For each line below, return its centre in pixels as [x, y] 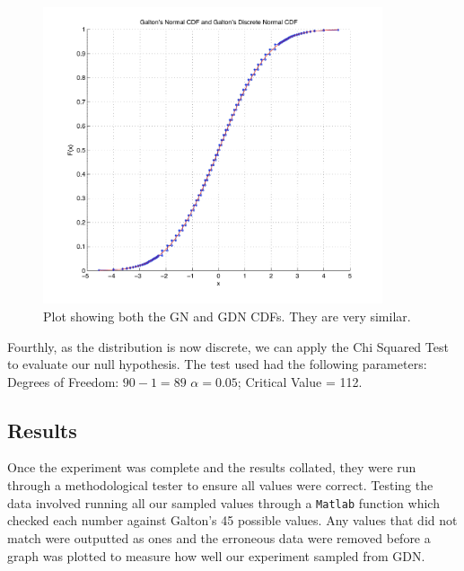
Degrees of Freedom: [63, 381]
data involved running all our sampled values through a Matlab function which [223, 502]
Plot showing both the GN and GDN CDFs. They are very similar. [227, 316]
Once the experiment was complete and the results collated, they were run [212, 467]
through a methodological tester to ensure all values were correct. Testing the [220, 485]
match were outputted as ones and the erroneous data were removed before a [219, 537]
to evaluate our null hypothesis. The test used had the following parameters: [217, 364]
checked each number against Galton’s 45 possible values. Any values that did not [232, 520]
